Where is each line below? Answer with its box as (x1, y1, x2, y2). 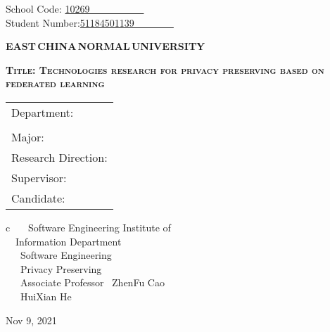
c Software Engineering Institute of (6, 219, 171, 234)
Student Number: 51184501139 (6, 15, 134, 30)
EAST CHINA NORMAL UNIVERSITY (6, 39, 205, 53)
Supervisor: (11, 169, 67, 186)
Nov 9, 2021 (6, 312, 57, 327)
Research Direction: (11, 148, 108, 165)
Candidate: (11, 189, 65, 206)
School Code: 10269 (6, 1, 90, 15)
